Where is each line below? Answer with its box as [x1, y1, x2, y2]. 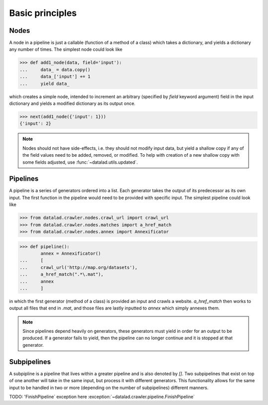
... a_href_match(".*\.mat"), [19, 272, 104, 277]
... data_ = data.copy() [19, 67, 91, 72]
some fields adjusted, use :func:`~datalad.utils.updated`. [22, 159, 138, 165]
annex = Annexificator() [40, 250, 101, 256]
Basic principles [9, 7, 77, 18]
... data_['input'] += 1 [19, 74, 91, 80]
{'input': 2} [19, 121, 52, 126]
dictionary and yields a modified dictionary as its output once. [9, 100, 136, 106]
